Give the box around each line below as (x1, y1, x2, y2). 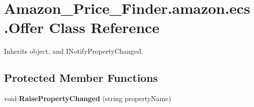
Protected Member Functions (4, 70, 158, 85)
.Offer (4, 17, 44, 37)
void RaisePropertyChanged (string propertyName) (4, 93, 171, 104)
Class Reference (49, 17, 160, 37)
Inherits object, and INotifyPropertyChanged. (4, 46, 143, 56)
